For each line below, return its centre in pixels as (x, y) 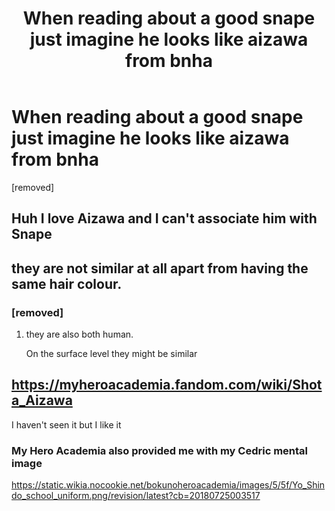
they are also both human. (79, 334)
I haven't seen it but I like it (66, 424)
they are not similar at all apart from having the (160, 268)
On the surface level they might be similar (111, 354)
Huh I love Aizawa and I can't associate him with (164, 218)
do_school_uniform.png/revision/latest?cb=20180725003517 (136, 496)
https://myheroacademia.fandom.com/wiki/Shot (167, 385)
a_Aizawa (42, 400)
